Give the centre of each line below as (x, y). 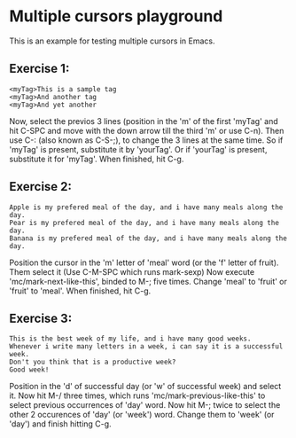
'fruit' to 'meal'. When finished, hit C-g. (80, 291)
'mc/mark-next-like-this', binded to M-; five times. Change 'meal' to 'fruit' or (148, 281)
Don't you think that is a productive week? (93, 362)
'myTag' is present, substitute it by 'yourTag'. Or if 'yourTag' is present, (138, 149)
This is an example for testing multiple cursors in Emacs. (112, 41)
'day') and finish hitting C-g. (61, 424)
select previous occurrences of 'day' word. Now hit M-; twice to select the (145, 405)
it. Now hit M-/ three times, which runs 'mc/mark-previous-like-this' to (137, 395)
